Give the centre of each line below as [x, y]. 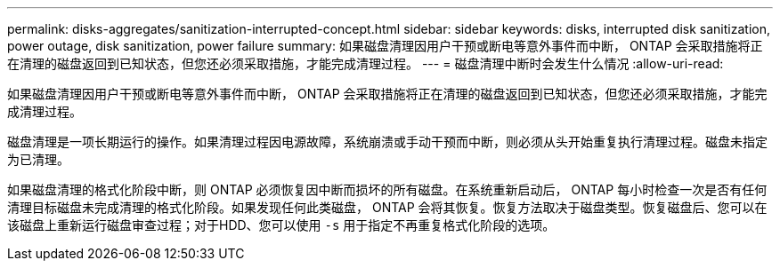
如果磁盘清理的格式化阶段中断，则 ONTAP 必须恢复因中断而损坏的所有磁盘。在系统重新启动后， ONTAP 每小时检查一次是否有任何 [387, 189]
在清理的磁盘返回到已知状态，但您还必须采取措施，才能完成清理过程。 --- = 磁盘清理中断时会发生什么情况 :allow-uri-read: [366, 63]
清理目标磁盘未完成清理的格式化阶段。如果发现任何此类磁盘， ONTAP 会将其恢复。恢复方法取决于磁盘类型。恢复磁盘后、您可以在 [387, 207]
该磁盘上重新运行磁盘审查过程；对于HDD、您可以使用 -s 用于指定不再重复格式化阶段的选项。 [281, 225]
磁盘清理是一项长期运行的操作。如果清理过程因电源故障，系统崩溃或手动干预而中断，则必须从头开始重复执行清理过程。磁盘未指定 [387, 142]
